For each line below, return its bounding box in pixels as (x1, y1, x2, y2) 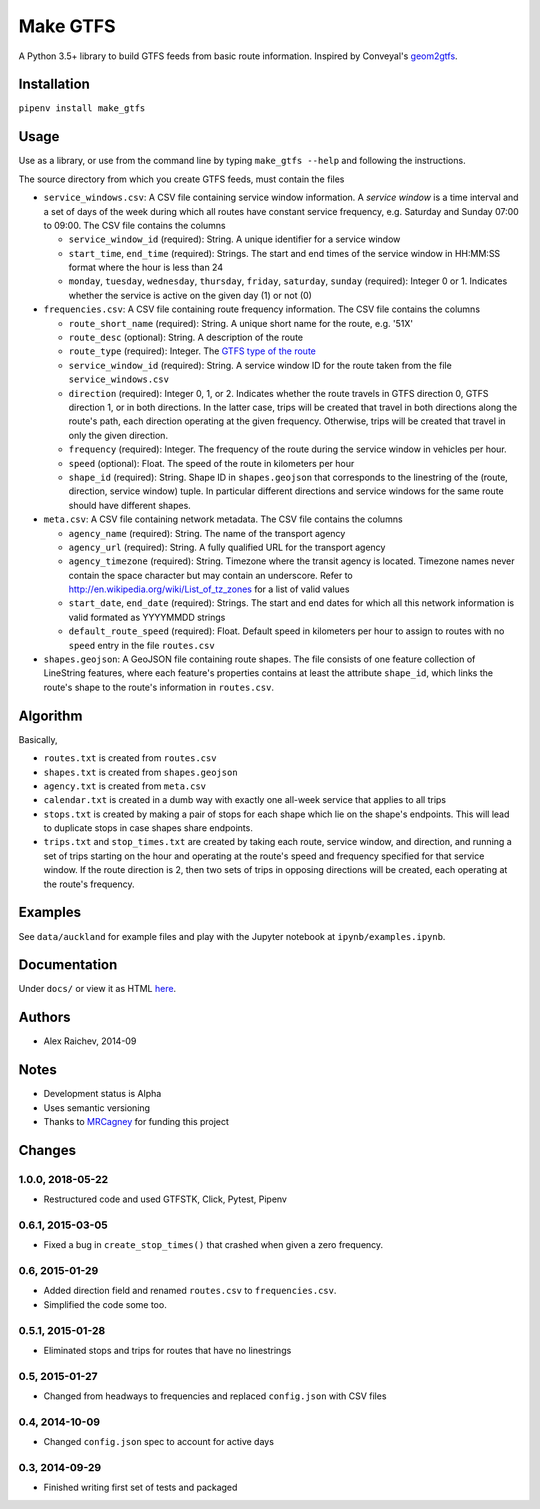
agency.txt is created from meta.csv (43, 780, 207, 792)
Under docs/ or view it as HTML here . (18, 983, 177, 995)
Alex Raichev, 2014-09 (43, 1035, 137, 1047)
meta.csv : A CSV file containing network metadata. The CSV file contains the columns (43, 513, 404, 525)
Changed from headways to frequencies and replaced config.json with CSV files (43, 1390, 387, 1402)
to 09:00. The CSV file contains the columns (43, 219, 226, 231)
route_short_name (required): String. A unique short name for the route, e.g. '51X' (68, 317, 414, 329)
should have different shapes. (68, 499, 192, 511)
